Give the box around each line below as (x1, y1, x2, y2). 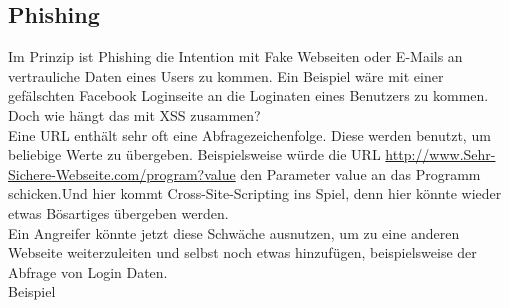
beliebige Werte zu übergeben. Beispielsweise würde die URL (8, 144, 381, 165)
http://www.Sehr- (385, 144, 496, 165)
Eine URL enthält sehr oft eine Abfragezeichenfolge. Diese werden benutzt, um (8, 124, 491, 145)
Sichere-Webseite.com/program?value (8, 163, 236, 184)
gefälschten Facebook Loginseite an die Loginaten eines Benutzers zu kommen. (8, 85, 489, 106)
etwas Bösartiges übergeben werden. (8, 202, 229, 223)
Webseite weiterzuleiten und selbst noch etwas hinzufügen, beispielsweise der (8, 242, 477, 263)
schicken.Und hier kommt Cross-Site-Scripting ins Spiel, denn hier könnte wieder (8, 183, 502, 204)
